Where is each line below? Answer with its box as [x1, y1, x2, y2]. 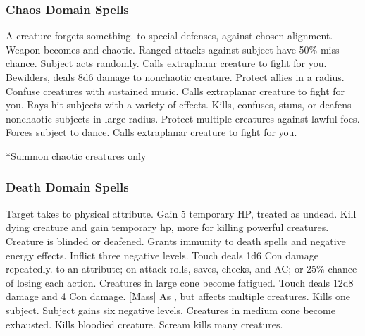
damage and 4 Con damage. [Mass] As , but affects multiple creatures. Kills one [6, 289, 350, 304]
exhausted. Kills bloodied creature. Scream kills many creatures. [6, 316, 283, 331]
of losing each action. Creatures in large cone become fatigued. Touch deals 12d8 [6, 275, 354, 290]
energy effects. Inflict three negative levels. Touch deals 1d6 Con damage [6, 247, 318, 262]
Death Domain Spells [6, 178, 129, 196]
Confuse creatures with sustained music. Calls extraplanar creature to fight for [6, 83, 345, 98]
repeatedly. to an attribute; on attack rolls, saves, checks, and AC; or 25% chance [6, 261, 357, 276]
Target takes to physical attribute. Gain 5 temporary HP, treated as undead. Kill [6, 206, 357, 220]
